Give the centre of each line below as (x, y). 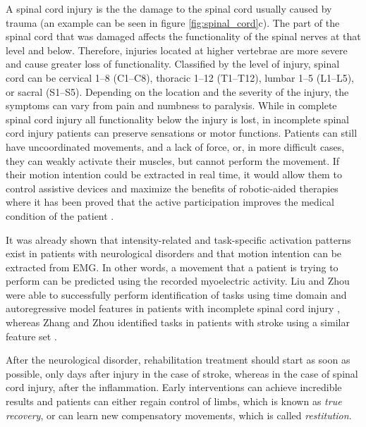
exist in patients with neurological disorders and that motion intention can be (174, 253)
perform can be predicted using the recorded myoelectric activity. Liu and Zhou (178, 281)
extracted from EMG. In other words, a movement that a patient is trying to (172, 267)
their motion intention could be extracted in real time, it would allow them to (174, 174)
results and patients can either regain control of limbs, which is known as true (174, 401)
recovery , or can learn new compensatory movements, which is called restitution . (179, 415)
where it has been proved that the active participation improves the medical (170, 202)
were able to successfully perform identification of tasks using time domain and (176, 294)
